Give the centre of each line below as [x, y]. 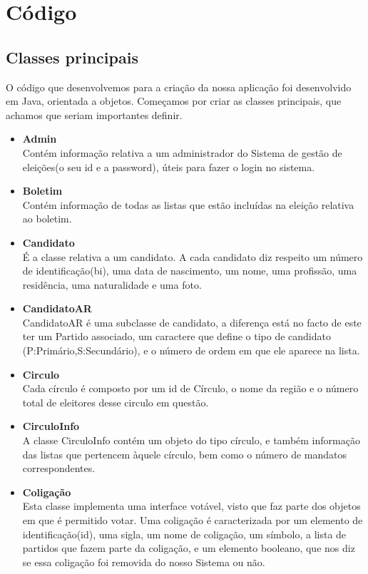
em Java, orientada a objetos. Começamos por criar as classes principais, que [174, 101]
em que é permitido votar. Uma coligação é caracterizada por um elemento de [193, 520]
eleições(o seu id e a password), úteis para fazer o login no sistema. [169, 166]
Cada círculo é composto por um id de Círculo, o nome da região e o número [190, 388]
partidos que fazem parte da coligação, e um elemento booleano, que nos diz [189, 548]
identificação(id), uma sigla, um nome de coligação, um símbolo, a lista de [184, 534]
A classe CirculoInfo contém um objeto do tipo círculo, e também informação [191, 440]
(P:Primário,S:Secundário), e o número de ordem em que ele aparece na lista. [191, 350]
